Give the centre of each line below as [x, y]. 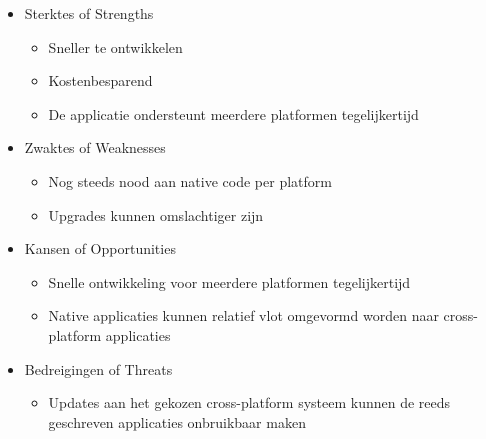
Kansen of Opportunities [100, 248]
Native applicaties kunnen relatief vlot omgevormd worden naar [243, 315]
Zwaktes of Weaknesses [95, 147]
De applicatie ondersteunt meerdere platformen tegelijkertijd [233, 113]
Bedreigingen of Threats [98, 368]
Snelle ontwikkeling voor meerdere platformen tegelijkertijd [229, 281]
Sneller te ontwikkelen [115, 46]
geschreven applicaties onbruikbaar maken [177, 421]
